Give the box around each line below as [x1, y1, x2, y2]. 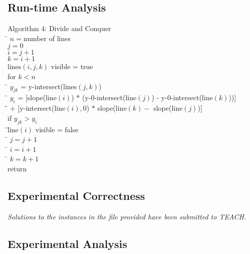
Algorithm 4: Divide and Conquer [8, 23, 111, 34]
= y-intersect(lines [21, 81, 77, 91]
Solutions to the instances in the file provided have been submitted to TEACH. [8, 211, 246, 221]
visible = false [35, 124, 79, 134]
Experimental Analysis [8, 235, 127, 251]
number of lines [23, 33, 71, 43]
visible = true [51, 61, 93, 72]
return [8, 163, 27, 173]
